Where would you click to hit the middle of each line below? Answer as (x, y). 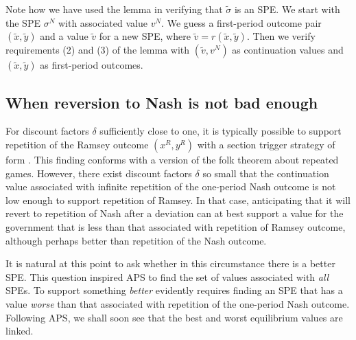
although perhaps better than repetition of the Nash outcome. (136, 240)
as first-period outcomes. (92, 65)
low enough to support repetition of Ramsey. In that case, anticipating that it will (178, 200)
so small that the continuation (266, 173)
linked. (20, 331)
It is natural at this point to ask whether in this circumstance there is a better (170, 263)
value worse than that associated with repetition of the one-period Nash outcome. (178, 303)
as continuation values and (288, 50)
